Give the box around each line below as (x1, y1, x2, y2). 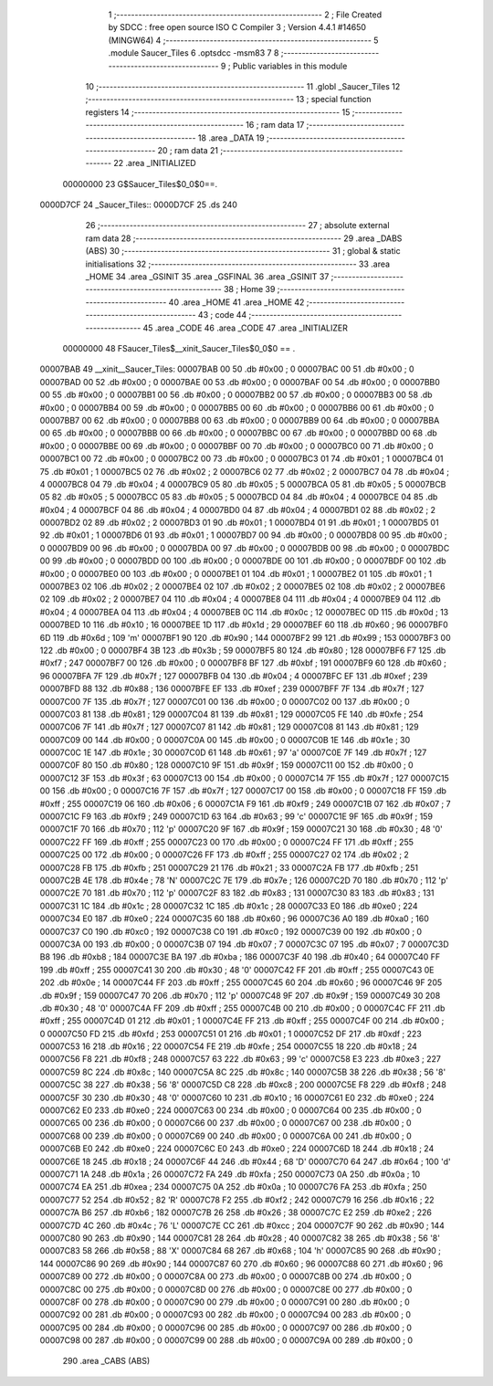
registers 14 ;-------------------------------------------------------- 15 (85, 106, 351, 118)
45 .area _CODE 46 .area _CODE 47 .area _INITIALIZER (142, 322, 349, 333)
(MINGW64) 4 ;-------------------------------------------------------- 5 (108, 35, 379, 46)
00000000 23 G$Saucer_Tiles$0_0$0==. (62, 178, 218, 189)
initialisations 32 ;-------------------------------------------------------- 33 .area (85, 258, 391, 269)
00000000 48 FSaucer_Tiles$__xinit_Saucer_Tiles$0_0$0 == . (62, 342, 296, 353)
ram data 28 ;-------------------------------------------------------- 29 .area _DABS (85, 233, 403, 244)
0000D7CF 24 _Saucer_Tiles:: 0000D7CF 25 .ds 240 (39, 199, 237, 210)
